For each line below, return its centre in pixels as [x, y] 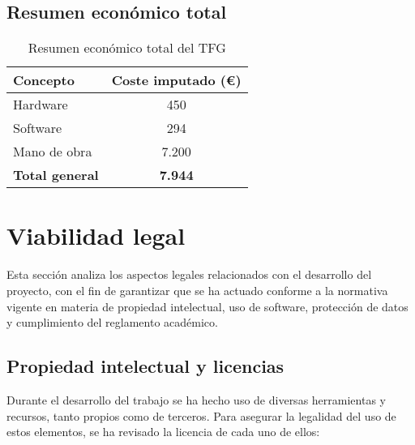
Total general [56, 175]
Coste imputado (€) [176, 80]
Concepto [44, 80]
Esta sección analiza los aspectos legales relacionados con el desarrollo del [189, 274]
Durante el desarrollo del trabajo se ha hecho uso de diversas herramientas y [196, 399]
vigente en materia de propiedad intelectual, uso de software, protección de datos [207, 306]
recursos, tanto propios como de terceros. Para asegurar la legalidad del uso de [201, 415]
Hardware [41, 105]
